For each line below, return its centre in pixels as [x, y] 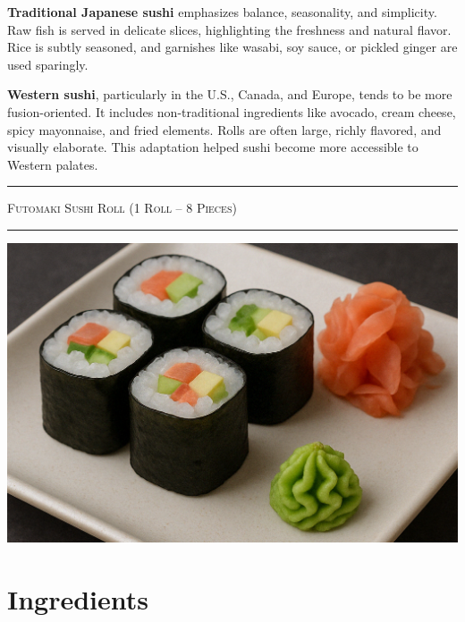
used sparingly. [48, 64]
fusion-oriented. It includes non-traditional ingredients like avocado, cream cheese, [232, 111]
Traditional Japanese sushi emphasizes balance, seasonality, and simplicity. [222, 12]
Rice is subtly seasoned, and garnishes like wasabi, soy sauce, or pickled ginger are [232, 47]
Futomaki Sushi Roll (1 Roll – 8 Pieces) [122, 208]
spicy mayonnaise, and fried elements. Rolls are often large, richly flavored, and [224, 129]
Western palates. [53, 164]
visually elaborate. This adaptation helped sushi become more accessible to [213, 147]
